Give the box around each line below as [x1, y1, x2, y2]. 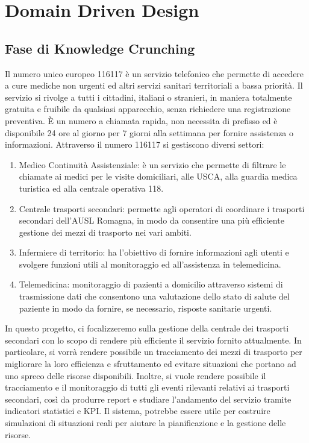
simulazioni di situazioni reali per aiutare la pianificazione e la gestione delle [5, 416, 286, 429]
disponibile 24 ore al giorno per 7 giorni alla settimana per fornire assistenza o [5, 126, 294, 139]
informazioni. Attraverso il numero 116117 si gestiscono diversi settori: [5, 138, 264, 151]
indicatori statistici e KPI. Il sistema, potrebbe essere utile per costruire [5, 404, 270, 417]
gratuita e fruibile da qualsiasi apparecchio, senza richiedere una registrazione [5, 102, 291, 115]
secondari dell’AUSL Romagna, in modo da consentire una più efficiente [19, 214, 284, 227]
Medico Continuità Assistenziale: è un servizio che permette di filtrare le [19, 158, 286, 171]
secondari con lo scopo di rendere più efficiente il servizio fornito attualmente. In [5, 333, 302, 346]
